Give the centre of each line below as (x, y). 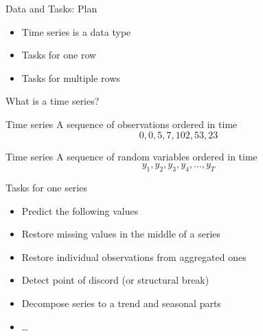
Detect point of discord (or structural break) (115, 280)
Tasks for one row (59, 55)
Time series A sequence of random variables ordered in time (131, 156)
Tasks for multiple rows (71, 77)
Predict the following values (80, 210)
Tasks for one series (46, 187)
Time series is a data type (76, 31)
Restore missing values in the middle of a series (121, 234)
